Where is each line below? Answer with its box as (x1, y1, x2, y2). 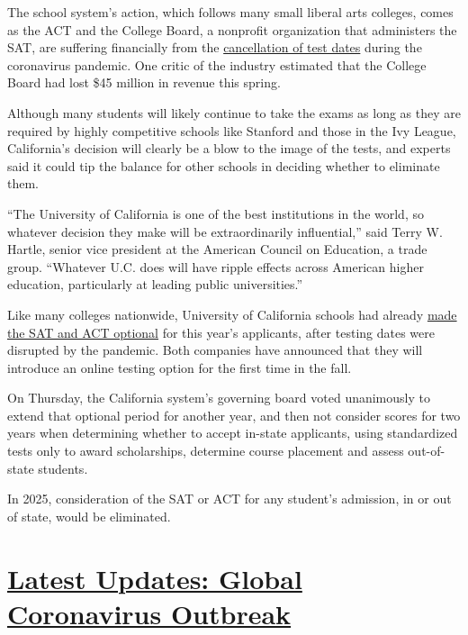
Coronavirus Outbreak (7, 594, 292, 631)
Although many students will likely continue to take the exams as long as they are (7, 103, 461, 122)
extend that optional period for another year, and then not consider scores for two (7, 405, 461, 424)
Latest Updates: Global (7, 559, 302, 596)
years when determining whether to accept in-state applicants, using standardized (7, 423, 458, 442)
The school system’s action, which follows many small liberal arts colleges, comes (7, 3, 454, 21)
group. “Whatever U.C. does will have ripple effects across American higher (7, 257, 424, 276)
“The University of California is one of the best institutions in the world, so (7, 204, 424, 222)
